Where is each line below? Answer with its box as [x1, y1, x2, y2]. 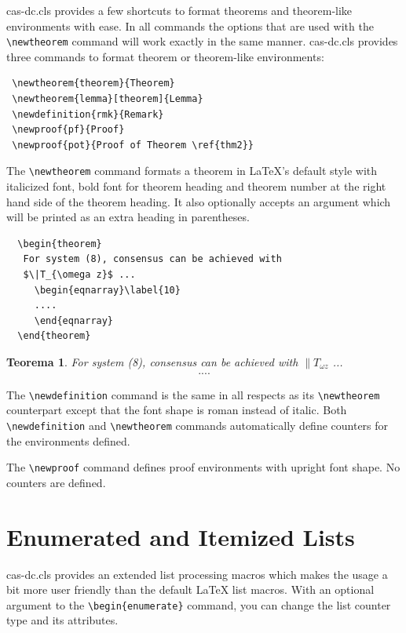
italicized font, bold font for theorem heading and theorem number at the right [6, 178, 386, 195]
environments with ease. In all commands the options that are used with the [6, 17, 374, 34]
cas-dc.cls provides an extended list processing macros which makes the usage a [6, 566, 388, 582]
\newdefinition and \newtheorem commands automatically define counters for [6, 417, 389, 433]
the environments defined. [6, 432, 130, 449]
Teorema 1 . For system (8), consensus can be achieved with [6, 354, 298, 369]
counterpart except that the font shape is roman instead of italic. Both [6, 402, 347, 418]
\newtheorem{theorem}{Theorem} [12, 78, 175, 89]
